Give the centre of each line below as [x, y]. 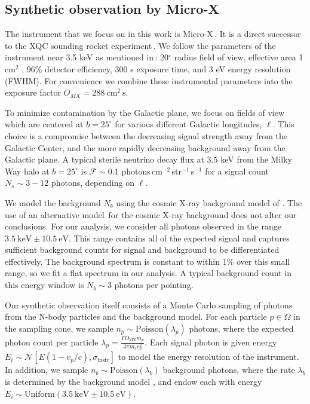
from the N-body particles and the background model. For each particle [136, 316]
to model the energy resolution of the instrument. [208, 356]
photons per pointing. [154, 285]
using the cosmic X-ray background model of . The [209, 202]
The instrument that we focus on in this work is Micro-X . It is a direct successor [153, 34]
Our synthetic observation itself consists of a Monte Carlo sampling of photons [149, 304]
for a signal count [237, 171]
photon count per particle [52, 342]
